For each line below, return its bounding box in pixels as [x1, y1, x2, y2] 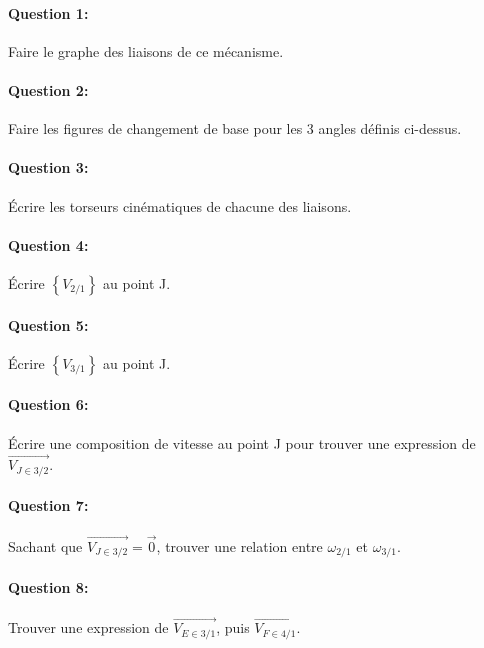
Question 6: [8, 394, 89, 415]
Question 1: [8, 2, 89, 23]
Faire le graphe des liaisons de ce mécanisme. [8, 40, 284, 61]
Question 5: [8, 314, 89, 335]
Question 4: [8, 234, 89, 255]
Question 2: [8, 79, 89, 100]
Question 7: [8, 495, 89, 516]
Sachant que [8, 535, 83, 556]
